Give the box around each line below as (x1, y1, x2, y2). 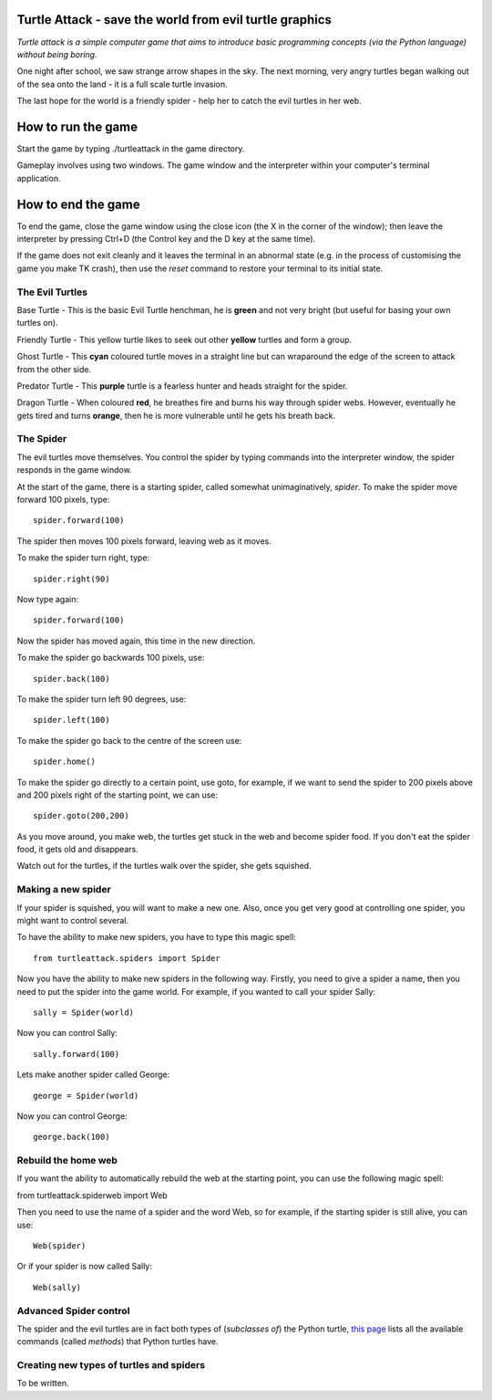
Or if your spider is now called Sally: (16, 1260, 152, 1272)
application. (16, 172, 61, 183)
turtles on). (16, 318, 58, 329)
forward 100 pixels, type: (16, 494, 110, 506)
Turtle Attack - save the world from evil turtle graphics (16, 12, 333, 27)
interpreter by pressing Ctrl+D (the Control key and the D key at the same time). (16, 234, 316, 245)
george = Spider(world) (33, 1091, 139, 1101)
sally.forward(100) (33, 1049, 120, 1059)
